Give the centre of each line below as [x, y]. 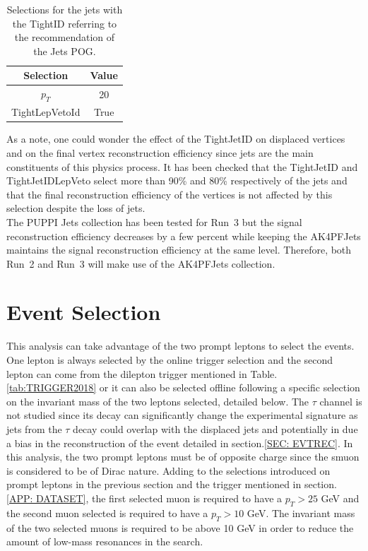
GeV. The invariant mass [301, 513]
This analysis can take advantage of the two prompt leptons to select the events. [180, 346]
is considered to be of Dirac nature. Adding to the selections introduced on [168, 470]
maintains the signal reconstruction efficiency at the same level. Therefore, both [179, 250]
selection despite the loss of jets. [76, 208]
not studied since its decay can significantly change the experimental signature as [182, 415]
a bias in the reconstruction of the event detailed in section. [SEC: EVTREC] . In [180, 443]
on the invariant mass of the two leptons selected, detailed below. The [158, 401]
